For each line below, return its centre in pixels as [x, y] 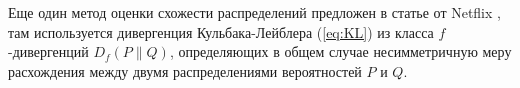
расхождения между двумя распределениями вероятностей [185, 70]
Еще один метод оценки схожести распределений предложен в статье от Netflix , [254, 12]
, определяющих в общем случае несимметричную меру [340, 51]
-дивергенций [48, 51]
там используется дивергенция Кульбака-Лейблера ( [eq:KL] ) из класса [221, 31]
